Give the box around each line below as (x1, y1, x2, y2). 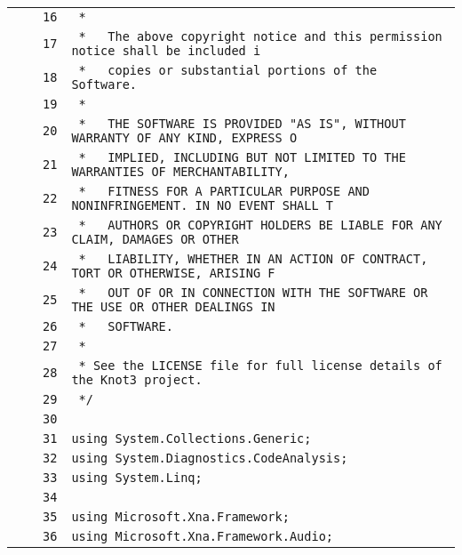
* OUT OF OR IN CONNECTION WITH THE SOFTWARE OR (78, 286, 428, 300)
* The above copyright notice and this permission (78, 29, 442, 44)
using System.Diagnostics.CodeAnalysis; (71, 451, 348, 465)
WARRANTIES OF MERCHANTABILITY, (71, 165, 290, 179)
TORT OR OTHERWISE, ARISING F (71, 266, 275, 280)
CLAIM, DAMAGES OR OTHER (71, 232, 239, 246)
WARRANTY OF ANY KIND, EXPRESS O (71, 131, 298, 145)
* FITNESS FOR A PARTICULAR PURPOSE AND (78, 184, 370, 198)
